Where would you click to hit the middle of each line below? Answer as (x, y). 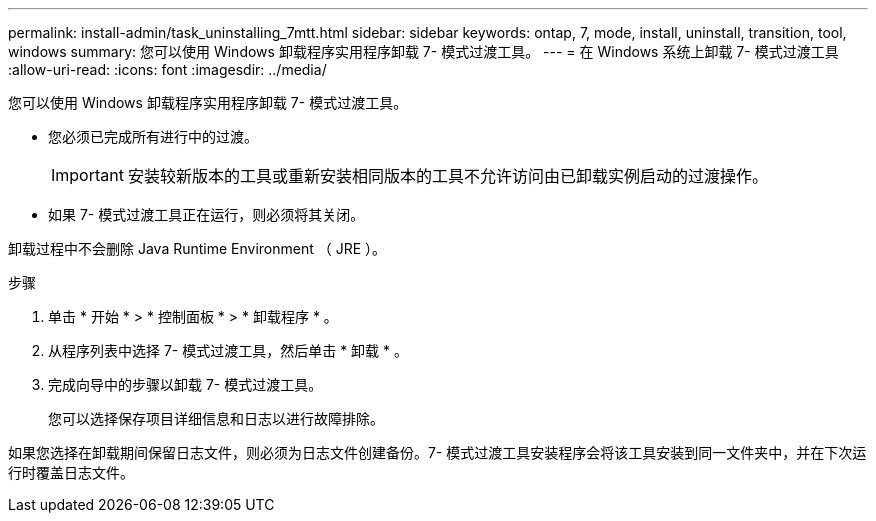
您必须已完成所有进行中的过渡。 (153, 136)
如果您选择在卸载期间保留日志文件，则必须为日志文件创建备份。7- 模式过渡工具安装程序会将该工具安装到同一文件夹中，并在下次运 (437, 452)
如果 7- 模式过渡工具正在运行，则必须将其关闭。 (206, 214)
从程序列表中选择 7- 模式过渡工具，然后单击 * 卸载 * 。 (228, 350)
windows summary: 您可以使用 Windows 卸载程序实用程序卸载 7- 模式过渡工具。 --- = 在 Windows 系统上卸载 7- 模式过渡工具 (423, 51)
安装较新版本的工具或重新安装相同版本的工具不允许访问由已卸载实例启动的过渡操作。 (447, 176)
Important (87, 175)
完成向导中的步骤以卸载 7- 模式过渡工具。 (185, 384)
